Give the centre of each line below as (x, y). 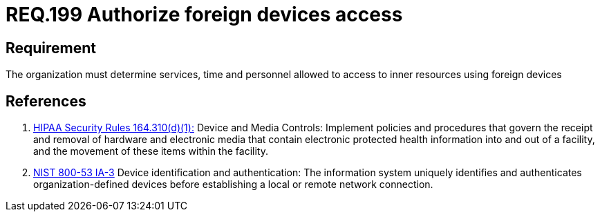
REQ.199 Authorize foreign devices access (204, 15)
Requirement (51, 48)
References (46, 101)
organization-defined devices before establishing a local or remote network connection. (233, 185)
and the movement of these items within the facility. (151, 151)
